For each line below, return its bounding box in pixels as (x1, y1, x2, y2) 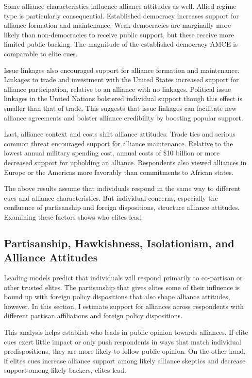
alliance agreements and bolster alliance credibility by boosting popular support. (4, 112, 243, 122)
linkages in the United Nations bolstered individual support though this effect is (4, 93, 242, 103)
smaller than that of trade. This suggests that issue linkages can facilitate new (4, 103, 237, 113)
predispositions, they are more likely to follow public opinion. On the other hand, (4, 346, 246, 356)
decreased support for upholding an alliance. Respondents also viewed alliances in (4, 157, 247, 167)
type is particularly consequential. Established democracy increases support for (4, 10, 239, 20)
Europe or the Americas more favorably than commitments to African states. (4, 167, 234, 177)
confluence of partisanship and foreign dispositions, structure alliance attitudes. (4, 202, 240, 212)
